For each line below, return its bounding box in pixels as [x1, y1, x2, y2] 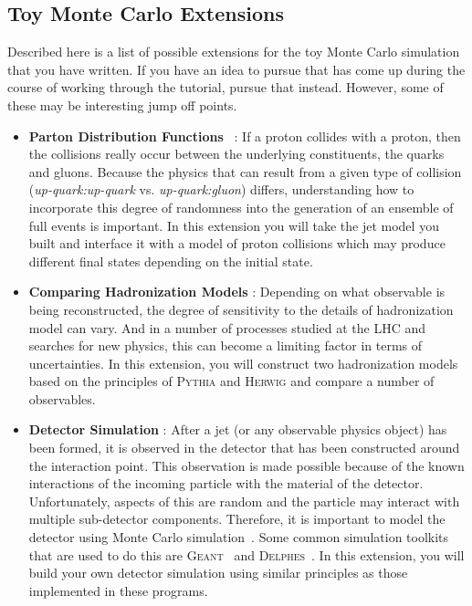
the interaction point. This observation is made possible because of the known [28, 455, 465, 475]
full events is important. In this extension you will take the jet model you [28, 215, 439, 235]
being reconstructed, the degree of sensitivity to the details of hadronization [28, 299, 454, 319]
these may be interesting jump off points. [7, 95, 237, 114]
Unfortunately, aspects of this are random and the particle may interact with [28, 491, 460, 510]
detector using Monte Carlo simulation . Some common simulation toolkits [28, 528, 449, 547]
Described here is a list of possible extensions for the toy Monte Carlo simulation [7, 42, 460, 61]
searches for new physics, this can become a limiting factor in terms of [28, 336, 423, 355]
